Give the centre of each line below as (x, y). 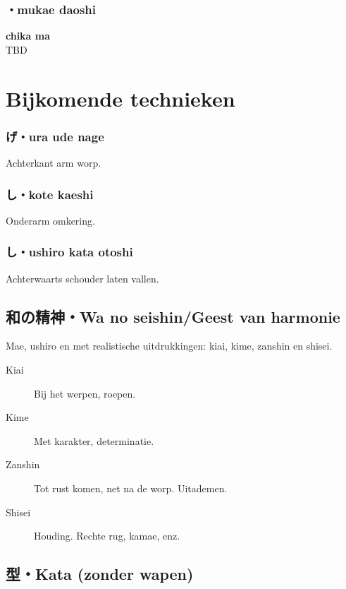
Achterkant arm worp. (54, 162)
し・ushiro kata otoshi (69, 252)
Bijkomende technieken (121, 98)
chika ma (28, 36)
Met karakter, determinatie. (94, 440)
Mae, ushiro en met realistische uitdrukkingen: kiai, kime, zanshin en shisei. (169, 346)
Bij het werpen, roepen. (85, 393)
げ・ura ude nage (55, 136)
